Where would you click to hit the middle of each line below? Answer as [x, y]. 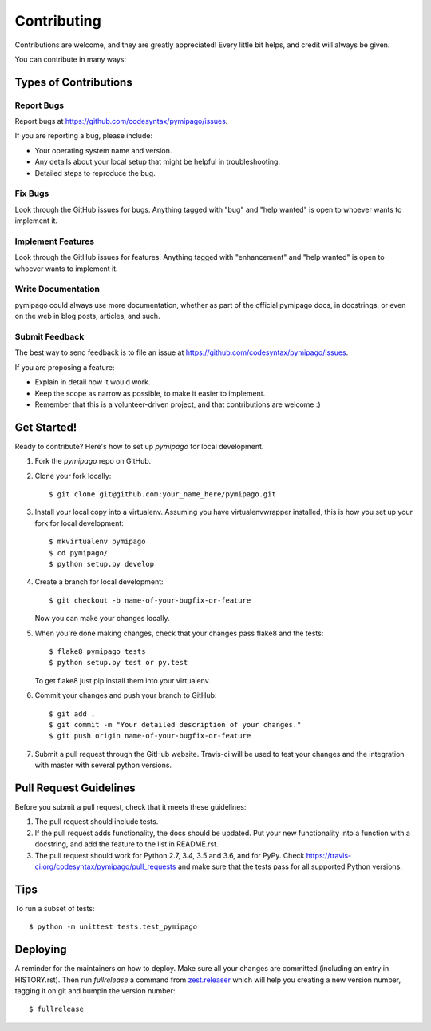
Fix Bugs [32, 193]
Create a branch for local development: [99, 582]
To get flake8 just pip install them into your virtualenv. [123, 680]
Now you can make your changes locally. [102, 619]
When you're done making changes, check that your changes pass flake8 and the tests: [179, 633]
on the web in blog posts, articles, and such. [87, 316]
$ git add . [72, 714]
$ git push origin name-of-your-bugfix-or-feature [150, 736]
